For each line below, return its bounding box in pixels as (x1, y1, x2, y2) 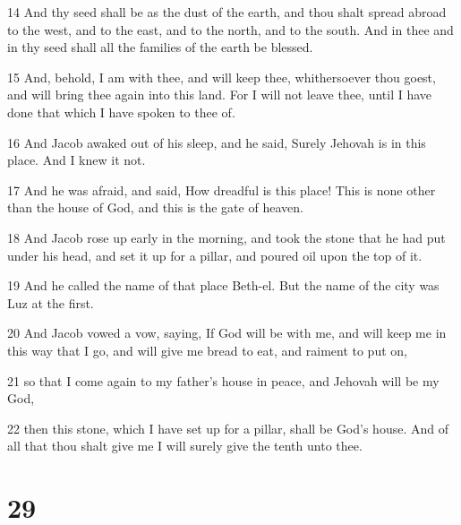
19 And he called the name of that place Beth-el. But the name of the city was (7, 276, 440, 295)
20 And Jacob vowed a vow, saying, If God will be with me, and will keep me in (7, 323, 447, 342)
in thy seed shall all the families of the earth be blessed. (7, 38, 313, 56)
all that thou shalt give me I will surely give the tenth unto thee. (7, 436, 363, 455)
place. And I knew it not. (7, 151, 146, 169)
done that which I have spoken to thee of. (7, 102, 235, 121)
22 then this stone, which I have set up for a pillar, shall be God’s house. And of (7, 418, 448, 437)
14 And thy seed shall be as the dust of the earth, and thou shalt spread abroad (7, 3, 447, 21)
